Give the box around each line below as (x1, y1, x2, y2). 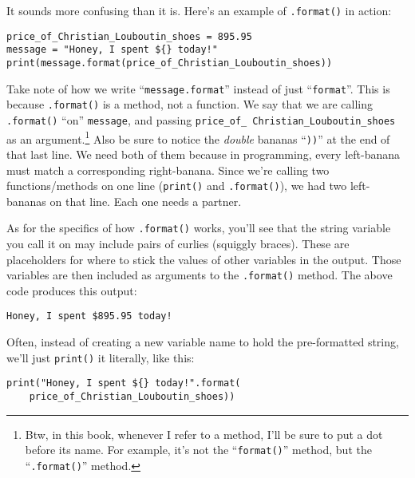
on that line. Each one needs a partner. (49, 192, 242, 209)
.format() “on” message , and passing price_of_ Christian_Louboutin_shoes (6, 111, 396, 128)
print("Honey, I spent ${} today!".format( (6, 377, 241, 389)
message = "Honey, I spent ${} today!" (6, 44, 218, 56)
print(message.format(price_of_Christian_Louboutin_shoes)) (6, 57, 333, 69)
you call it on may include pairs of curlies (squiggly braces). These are (6, 235, 350, 251)
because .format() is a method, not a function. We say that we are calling (6, 96, 373, 113)
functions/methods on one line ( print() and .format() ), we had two (6, 177, 347, 194)
